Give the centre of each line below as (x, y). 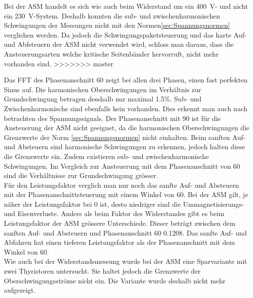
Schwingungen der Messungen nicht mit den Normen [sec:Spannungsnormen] (117, 25)
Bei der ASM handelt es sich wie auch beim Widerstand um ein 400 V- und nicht (126, 6)
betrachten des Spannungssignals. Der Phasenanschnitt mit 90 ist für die (112, 118)
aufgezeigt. (20, 290)
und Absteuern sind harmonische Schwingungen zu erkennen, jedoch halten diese (125, 147)
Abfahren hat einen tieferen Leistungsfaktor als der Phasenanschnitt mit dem (119, 242)
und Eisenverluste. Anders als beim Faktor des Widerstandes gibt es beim (114, 213)
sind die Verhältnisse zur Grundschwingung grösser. (81, 175)
